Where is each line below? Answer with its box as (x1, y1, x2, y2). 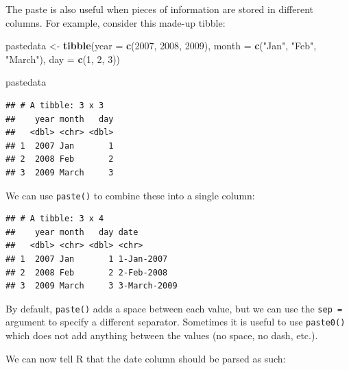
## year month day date (5, 227, 139, 237)
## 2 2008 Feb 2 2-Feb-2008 (5, 267, 168, 277)
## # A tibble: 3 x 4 (5, 214, 104, 224)
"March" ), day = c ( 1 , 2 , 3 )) (5, 51, 121, 66)
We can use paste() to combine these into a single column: (5, 188, 255, 202)
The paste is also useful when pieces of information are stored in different (5, 2, 313, 16)
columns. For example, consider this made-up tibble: (5, 15, 226, 29)
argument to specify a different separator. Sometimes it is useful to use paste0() (5, 314, 346, 329)
